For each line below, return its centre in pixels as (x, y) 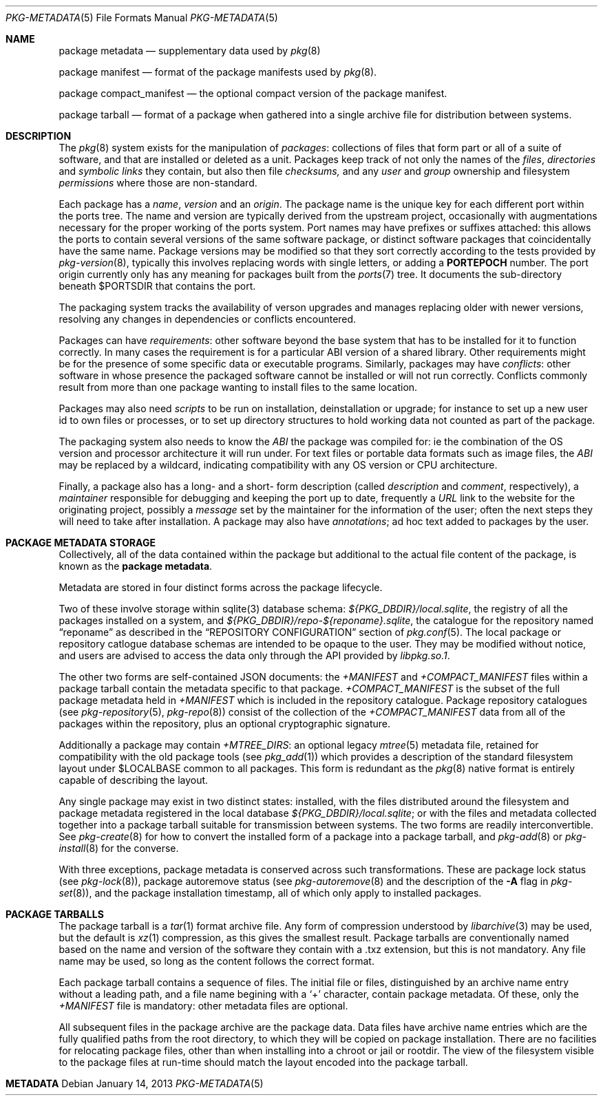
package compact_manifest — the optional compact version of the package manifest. (253, 93)
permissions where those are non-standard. (158, 183)
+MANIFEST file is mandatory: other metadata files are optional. (203, 1006)
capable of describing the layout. (134, 780)
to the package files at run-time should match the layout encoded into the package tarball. (263, 1062)
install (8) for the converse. (119, 848)
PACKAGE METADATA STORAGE (81, 543)
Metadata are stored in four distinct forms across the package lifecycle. (221, 587)
